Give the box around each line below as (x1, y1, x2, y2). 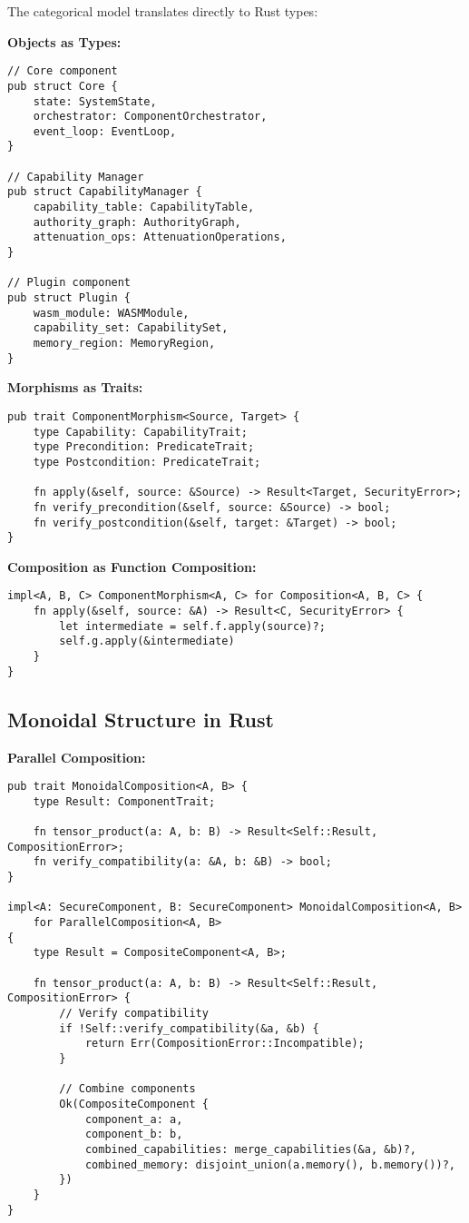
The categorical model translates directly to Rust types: (7, 2, 318, 20)
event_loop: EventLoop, (33, 124, 177, 138)
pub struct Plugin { (7, 291, 132, 305)
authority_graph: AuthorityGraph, (33, 215, 241, 229)
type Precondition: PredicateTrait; (33, 440, 255, 454)
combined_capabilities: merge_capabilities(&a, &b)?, (84, 1142, 417, 1156)
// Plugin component (7, 276, 132, 290)
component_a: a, (84, 1112, 183, 1126)
